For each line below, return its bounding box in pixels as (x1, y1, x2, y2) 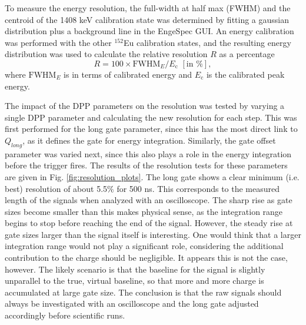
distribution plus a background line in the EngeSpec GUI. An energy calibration (5, 25, 294, 37)
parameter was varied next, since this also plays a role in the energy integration (5, 147, 292, 160)
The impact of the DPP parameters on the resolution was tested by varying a (5, 100, 285, 112)
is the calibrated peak (206, 68, 285, 80)
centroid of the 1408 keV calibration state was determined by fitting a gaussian (5, 13, 290, 25)
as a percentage (219, 48, 275, 60)
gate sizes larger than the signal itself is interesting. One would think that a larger (5, 228, 301, 240)
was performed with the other (5, 36, 112, 48)
